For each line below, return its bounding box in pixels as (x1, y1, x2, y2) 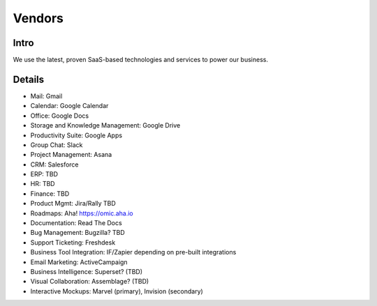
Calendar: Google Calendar (30, 102, 109, 110)
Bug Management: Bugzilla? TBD (30, 229, 125, 237)
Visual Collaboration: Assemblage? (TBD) (30, 277, 149, 286)
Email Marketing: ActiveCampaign (30, 258, 128, 266)
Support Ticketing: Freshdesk (30, 238, 116, 247)
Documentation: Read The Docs (30, 219, 122, 227)
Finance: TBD (30, 189, 70, 198)
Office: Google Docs (30, 112, 89, 120)
